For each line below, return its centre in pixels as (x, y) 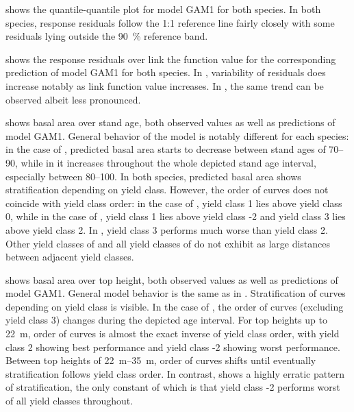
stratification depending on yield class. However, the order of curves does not (167, 190)
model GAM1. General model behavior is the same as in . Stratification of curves (176, 293)
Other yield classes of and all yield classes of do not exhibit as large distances (168, 243)
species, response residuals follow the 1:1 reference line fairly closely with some (170, 22)
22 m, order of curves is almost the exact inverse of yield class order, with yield (173, 334)
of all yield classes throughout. (69, 401)
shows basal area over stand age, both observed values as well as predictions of (170, 122)
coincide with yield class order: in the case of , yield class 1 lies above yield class (174, 203)
